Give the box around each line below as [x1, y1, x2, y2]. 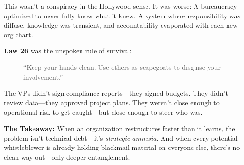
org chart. [4, 29, 33, 39]
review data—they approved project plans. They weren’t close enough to [4, 97, 220, 107]
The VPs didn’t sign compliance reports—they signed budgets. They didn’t [4, 88, 228, 98]
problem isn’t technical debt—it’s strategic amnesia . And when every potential [4, 132, 238, 143]
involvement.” [23, 71, 63, 82]
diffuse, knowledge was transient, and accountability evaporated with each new [4, 20, 238, 30]
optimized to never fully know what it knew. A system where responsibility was [4, 10, 240, 20]
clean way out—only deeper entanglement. [4, 151, 130, 162]
